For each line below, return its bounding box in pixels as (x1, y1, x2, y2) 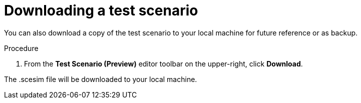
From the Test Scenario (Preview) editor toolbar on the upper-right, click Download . (24, 59, 303, 68)
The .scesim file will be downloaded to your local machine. (4, 74, 197, 83)
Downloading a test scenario (4, 2, 198, 19)
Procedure (4, 43, 39, 52)
